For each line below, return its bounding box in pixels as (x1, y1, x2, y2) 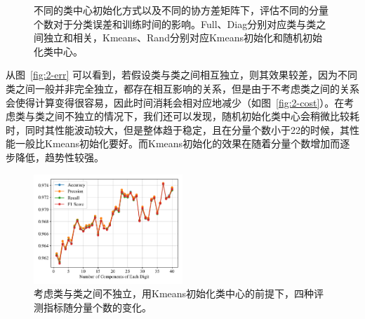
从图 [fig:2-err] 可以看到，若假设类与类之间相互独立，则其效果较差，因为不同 (6, 67, 357, 82)
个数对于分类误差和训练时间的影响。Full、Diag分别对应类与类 (34, 16, 317, 31)
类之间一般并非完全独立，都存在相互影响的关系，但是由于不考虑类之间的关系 (6, 81, 359, 95)
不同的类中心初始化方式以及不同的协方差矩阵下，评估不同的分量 (34, 3, 328, 17)
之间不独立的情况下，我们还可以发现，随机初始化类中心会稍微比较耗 (44, 109, 359, 123)
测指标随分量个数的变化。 (34, 299, 152, 314)
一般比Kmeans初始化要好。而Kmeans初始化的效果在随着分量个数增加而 (15, 136, 340, 151)
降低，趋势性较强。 (15, 149, 104, 164)
